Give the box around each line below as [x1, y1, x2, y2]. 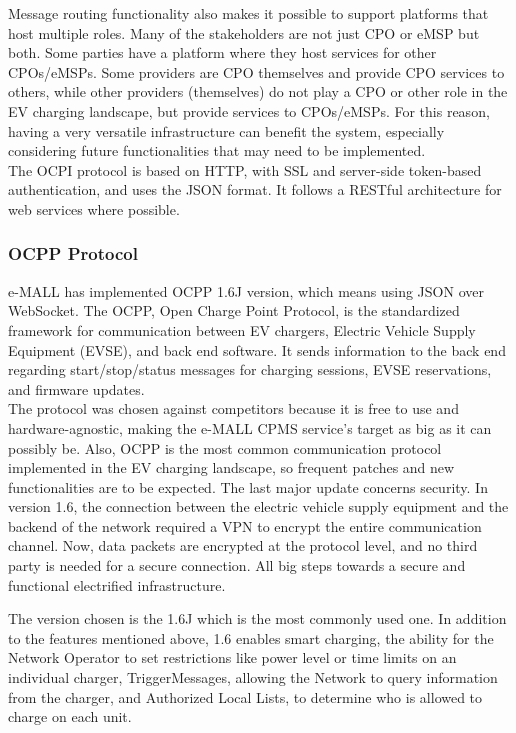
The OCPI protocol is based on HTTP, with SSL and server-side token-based [8, 159, 482, 180]
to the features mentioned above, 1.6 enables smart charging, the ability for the [8, 627, 494, 648]
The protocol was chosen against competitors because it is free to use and [8, 398, 459, 419]
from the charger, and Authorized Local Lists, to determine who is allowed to [8, 686, 483, 707]
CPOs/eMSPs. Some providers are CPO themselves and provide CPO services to [8, 61, 505, 82]
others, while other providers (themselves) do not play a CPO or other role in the [8, 81, 508, 102]
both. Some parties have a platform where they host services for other [8, 42, 437, 63]
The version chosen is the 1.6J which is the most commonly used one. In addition [8, 608, 507, 629]
